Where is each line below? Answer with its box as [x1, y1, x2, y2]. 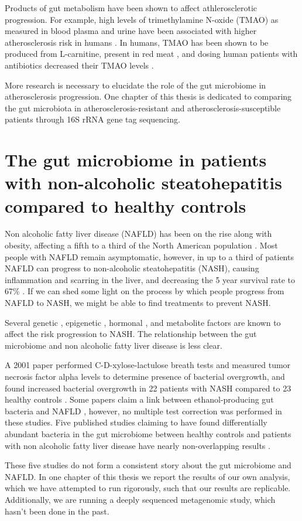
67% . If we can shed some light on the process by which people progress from [5, 285, 284, 297]
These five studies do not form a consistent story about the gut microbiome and [5, 459, 291, 471]
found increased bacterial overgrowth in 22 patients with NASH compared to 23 [5, 382, 291, 394]
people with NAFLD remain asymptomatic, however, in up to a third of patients [5, 250, 294, 263]
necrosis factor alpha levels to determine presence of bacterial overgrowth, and [5, 370, 285, 382]
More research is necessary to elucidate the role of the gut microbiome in [5, 79, 266, 91]
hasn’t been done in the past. [5, 505, 109, 517]
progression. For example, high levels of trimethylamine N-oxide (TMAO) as [5, 13, 279, 25]
